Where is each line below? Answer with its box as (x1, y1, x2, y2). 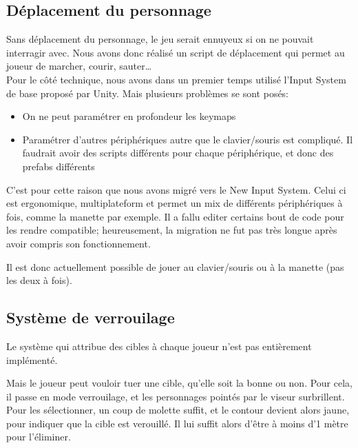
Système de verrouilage (6, 307, 175, 328)
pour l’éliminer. (6, 429, 71, 444)
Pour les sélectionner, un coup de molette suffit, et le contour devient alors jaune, (6, 403, 350, 417)
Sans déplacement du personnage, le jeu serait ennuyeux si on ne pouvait (6, 32, 314, 46)
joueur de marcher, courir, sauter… (6, 59, 152, 73)
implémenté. (6, 352, 58, 367)
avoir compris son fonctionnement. (6, 236, 151, 250)
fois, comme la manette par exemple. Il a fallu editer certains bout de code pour (6, 209, 344, 223)
